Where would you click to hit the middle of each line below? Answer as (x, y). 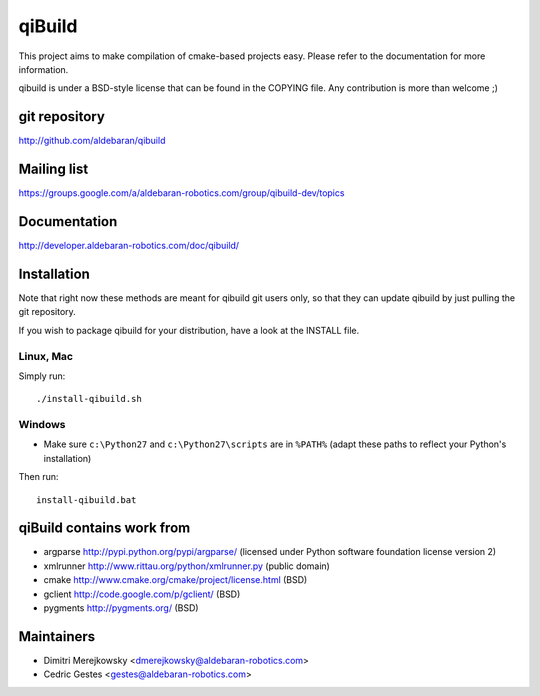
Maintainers (57, 636)
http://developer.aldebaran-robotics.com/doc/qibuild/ (129, 246)
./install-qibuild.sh (89, 399)
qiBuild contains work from (104, 528)
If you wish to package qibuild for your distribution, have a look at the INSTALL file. (189, 330)
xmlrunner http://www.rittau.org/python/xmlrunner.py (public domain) (186, 566)
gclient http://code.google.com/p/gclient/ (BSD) (142, 594)
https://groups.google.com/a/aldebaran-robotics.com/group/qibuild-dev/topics (181, 193)
